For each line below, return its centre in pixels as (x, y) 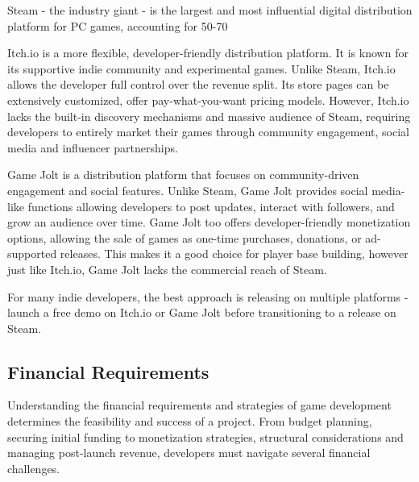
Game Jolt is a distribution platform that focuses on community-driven (183, 175)
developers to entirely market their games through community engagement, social (208, 132)
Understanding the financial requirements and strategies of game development (199, 405)
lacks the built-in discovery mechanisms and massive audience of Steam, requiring (209, 116)
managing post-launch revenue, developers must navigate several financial (189, 453)
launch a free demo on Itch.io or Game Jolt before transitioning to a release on (202, 312)
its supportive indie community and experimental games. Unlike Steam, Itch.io (201, 68)
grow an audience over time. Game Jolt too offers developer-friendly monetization (209, 222)
